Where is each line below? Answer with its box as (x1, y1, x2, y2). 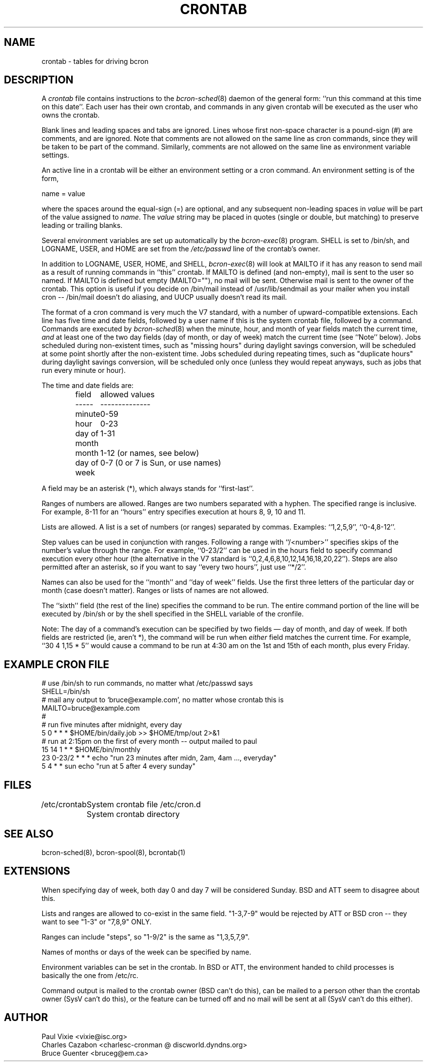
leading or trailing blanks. (41, 221, 123, 230)
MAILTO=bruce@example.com (41, 704, 140, 713)
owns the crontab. (41, 111, 100, 120)
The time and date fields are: (41, 381, 134, 390)
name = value (41, 189, 85, 198)
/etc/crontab (41, 799, 87, 810)
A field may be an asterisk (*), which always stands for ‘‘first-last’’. (41, 484, 254, 493)
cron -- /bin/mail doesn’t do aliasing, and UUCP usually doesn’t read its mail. (41, 293, 287, 302)
